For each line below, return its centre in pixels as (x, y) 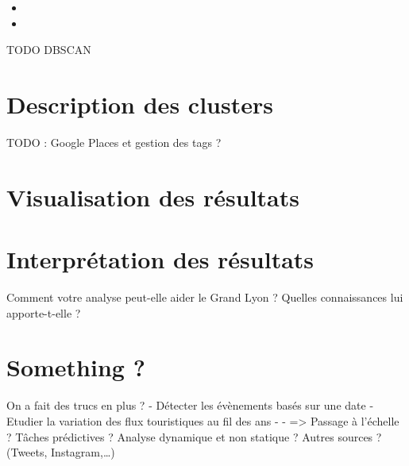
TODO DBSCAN (49, 50)
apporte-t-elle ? (44, 312)
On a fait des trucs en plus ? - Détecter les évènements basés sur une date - (190, 405)
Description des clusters (140, 104)
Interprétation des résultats (160, 259)
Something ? (76, 367)
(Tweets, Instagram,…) (61, 452)
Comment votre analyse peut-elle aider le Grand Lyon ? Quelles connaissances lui (205, 297)
